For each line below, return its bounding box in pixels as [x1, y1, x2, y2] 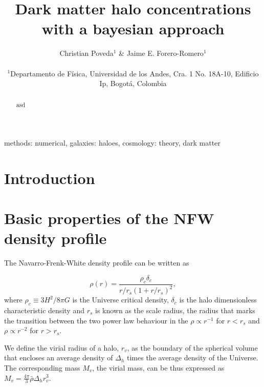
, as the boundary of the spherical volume [127, 342, 258, 353]
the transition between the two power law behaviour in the [4, 315, 188, 325]
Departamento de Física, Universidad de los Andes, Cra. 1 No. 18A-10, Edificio [10, 68, 259, 78]
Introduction [4, 167, 95, 188]
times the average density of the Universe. [127, 352, 258, 363]
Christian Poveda [59, 48, 114, 58]
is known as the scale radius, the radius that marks [95, 304, 255, 315]
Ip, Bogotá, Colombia [99, 78, 167, 89]
